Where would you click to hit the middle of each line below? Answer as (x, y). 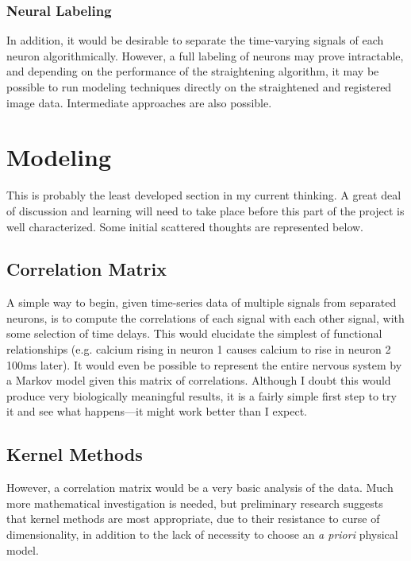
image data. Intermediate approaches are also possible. (139, 102)
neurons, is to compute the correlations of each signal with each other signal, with (205, 317)
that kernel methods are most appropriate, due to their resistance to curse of (193, 518)
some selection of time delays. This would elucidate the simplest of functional (194, 333)
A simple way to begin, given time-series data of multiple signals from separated (202, 302)
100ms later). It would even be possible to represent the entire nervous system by (204, 364)
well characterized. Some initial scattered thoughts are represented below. (185, 226)
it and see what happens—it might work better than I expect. (157, 411)
